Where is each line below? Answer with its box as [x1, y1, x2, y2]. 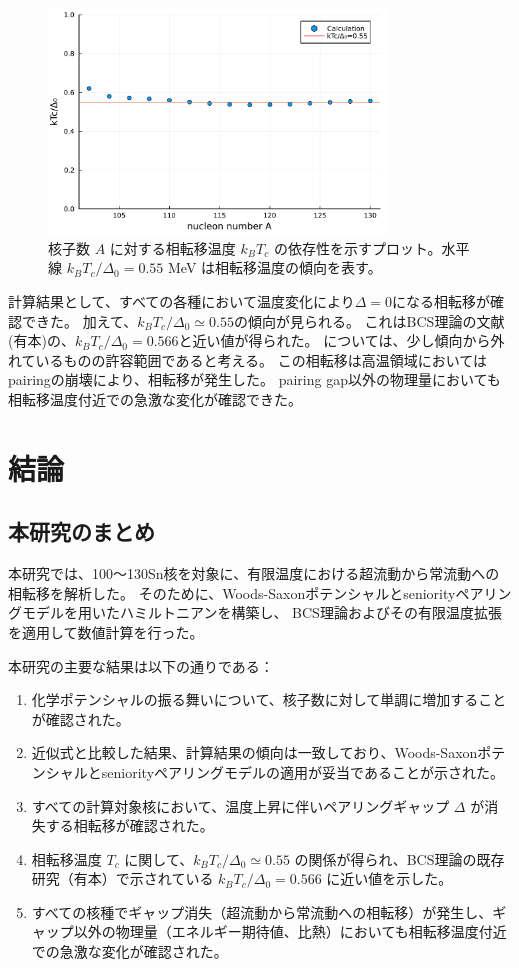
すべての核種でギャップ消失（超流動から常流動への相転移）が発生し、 [31, 901, 493, 922]
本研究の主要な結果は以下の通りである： [8, 655, 274, 676]
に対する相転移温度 [109, 237, 236, 258]
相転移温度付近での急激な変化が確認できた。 [8, 388, 302, 409]
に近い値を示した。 [326, 868, 453, 889]
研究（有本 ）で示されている [31, 868, 214, 889]
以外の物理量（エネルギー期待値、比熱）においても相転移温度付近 [73, 921, 507, 942]
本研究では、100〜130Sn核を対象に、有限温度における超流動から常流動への [8, 563, 500, 584]
